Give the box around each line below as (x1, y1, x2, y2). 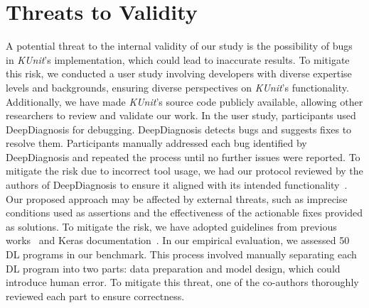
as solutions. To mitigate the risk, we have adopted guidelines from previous (6, 219, 337, 233)
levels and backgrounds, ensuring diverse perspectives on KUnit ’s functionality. (6, 79, 349, 94)
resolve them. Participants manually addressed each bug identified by (6, 136, 307, 150)
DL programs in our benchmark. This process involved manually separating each (6, 247, 357, 262)
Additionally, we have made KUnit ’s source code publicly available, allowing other (6, 94, 363, 109)
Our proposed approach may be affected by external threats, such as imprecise (6, 191, 348, 206)
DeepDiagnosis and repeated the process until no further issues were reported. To (6, 149, 360, 164)
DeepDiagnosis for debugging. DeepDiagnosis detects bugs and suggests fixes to (6, 121, 352, 136)
